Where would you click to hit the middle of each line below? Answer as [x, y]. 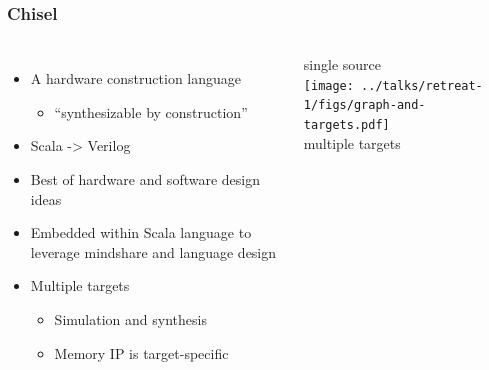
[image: [328, 85]
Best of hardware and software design [145, 179]
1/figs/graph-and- [364, 105]
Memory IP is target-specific [141, 352]
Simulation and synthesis [130, 318]
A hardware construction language [136, 78]
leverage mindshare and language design [153, 251]
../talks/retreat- [422, 85]
